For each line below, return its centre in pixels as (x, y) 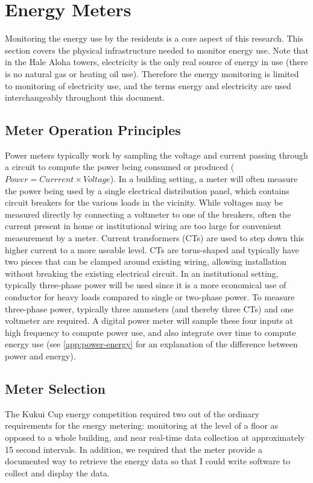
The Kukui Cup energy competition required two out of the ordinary (132, 413)
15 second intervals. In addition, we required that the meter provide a (134, 449)
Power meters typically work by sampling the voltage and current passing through (156, 155)
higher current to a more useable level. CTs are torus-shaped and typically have (152, 249)
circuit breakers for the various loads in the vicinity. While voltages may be (144, 202)
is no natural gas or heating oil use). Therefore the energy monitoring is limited (152, 73)
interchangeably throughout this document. (85, 97)
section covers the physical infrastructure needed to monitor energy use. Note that (157, 50)
